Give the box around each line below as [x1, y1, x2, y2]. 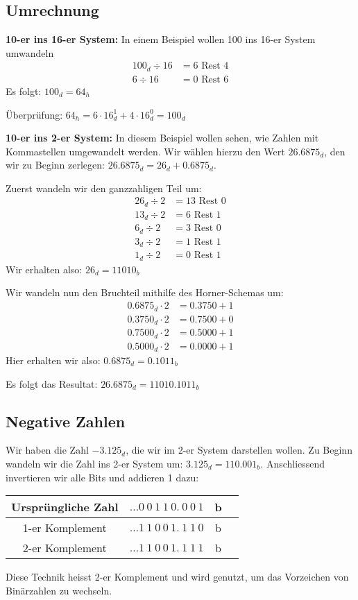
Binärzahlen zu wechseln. [6, 583, 112, 597]
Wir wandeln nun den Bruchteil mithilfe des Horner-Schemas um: [6, 285, 284, 300]
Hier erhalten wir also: [6, 353, 101, 368]
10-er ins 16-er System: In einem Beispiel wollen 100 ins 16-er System [6, 32, 316, 46]
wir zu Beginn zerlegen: [6, 157, 105, 172]
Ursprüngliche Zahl [11, 499, 119, 515]
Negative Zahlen [6, 410, 126, 431]
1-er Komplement [22, 520, 107, 536]
